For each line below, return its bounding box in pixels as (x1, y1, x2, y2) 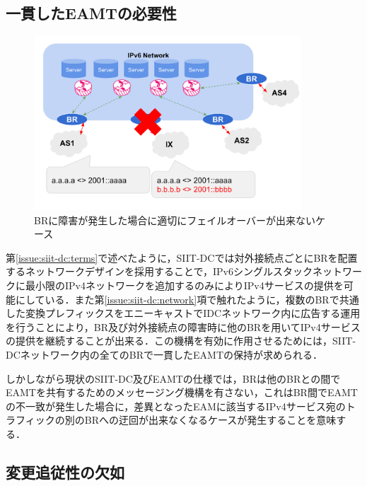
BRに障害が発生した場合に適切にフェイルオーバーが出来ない (34, 212, 316, 227)
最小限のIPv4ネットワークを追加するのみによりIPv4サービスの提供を (25, 277, 344, 292)
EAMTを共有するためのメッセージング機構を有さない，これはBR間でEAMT (6, 385, 358, 400)
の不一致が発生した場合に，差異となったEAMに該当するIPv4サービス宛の (6, 398, 346, 413)
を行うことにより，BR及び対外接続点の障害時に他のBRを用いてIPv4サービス (6, 319, 361, 334)
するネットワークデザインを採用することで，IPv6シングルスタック (6, 264, 313, 279)
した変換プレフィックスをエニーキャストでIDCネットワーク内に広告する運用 (6, 306, 361, 320)
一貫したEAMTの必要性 (6, 2, 177, 24)
